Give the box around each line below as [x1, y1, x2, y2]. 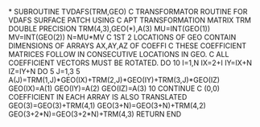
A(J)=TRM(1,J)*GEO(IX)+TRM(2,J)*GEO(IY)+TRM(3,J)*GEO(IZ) [8, 76, 220, 84]
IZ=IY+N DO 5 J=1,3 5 [8, 67, 80, 76]
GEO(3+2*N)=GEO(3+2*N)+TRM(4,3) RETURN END [8, 109, 182, 119]
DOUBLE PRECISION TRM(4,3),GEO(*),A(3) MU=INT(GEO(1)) [8, 24, 211, 33]
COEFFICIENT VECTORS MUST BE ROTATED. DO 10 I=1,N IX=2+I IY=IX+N [8, 58, 252, 68]
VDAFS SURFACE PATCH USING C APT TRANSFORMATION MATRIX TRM [8, 15, 252, 25]
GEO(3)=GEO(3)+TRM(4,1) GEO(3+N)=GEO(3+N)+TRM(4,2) [8, 100, 207, 110]
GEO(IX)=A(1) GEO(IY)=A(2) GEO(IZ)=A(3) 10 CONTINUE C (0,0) [8, 84, 220, 93]
